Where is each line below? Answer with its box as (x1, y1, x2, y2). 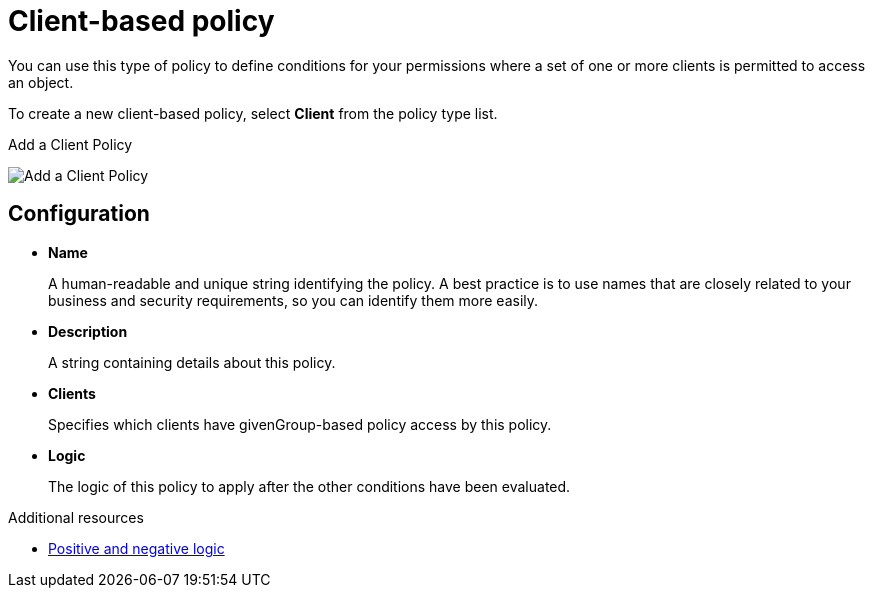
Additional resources (8, 508, 144, 526)
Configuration (8, 201, 150, 227)
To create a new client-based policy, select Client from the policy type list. (8, 104, 498, 122)
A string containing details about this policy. (48, 353, 336, 371)
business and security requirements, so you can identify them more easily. (48, 291, 539, 309)
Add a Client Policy (8, 135, 133, 153)
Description (48, 322, 128, 340)
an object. (8, 73, 74, 91)
